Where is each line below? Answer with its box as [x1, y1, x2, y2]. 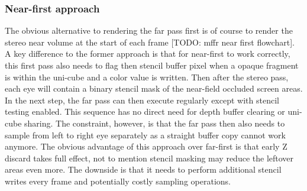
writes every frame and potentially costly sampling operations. [5, 174, 231, 187]
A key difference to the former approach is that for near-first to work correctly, [5, 47, 290, 60]
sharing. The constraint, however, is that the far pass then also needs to [24, 116, 285, 129]
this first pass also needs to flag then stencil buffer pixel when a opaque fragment [5, 59, 299, 71]
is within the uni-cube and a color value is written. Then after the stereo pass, [5, 70, 289, 83]
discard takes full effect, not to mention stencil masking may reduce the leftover [5, 151, 294, 164]
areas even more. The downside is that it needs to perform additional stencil [5, 163, 282, 176]
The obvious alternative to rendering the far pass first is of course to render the [5, 24, 293, 37]
